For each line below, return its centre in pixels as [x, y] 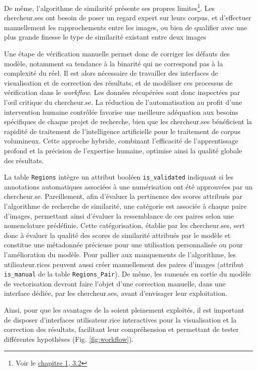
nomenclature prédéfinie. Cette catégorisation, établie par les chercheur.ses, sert [125, 225]
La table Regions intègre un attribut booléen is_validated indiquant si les [119, 177]
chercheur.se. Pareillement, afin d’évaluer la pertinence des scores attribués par [123, 196]
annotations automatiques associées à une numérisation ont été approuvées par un [128, 186]
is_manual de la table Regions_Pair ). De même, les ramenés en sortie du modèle [128, 274]
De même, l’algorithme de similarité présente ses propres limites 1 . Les [109, 7]
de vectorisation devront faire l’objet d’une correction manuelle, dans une [115, 283]
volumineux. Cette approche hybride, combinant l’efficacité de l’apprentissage [121, 141]
